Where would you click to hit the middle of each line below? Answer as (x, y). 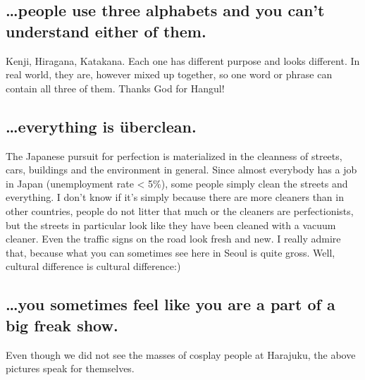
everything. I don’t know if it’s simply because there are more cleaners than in (175, 197)
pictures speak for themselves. (70, 368)
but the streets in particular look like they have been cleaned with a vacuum (171, 225)
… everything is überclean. (101, 126)
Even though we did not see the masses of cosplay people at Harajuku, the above (181, 354)
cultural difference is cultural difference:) (93, 266)
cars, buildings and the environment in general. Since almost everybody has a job (181, 170)
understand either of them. (106, 31)
